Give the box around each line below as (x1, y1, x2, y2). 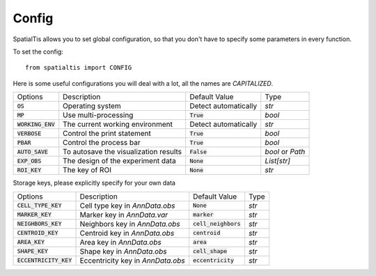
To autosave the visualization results (63, 147, 182, 157)
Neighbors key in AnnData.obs (79, 219, 180, 229)
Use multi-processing (63, 110, 134, 120)
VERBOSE (17, 130, 42, 137)
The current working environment (63, 119, 173, 129)
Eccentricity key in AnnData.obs (79, 255, 185, 265)
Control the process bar (63, 138, 141, 148)
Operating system (63, 101, 121, 111)
